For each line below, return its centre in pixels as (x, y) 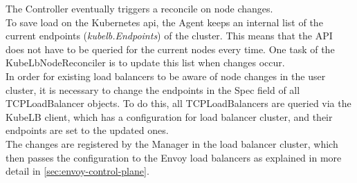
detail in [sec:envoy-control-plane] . (77, 171)
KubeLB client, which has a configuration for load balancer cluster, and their (169, 116)
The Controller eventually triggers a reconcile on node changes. (139, 8)
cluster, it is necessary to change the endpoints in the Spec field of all (153, 89)
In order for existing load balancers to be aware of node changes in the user (166, 76)
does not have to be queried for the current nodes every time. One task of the (170, 49)
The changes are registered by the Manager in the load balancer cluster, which (172, 143)
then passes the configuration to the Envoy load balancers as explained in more (174, 157)
